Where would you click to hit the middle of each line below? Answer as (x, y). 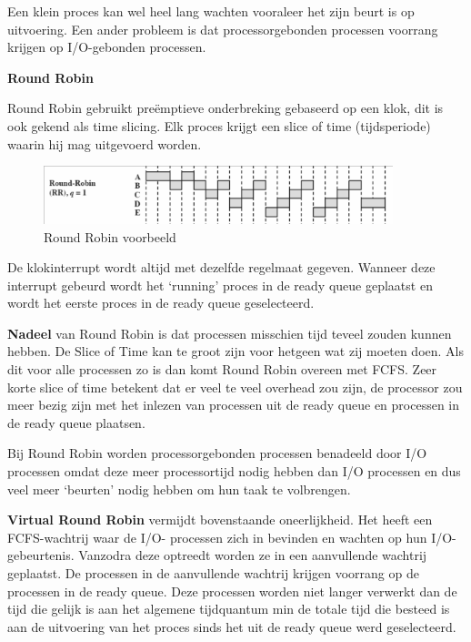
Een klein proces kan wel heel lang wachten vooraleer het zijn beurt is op (211, 11)
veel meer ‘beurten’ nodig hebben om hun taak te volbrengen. (179, 489)
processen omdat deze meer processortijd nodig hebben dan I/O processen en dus (234, 471)
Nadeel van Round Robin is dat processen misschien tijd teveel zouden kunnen (230, 333)
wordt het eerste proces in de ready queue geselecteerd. (161, 303)
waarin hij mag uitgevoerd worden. (105, 143)
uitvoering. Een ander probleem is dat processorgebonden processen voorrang (223, 29)
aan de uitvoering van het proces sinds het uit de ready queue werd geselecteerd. (232, 626)
